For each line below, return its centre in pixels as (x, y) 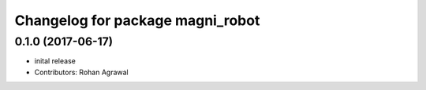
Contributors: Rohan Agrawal (82, 72)
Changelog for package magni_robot (137, 20)
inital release (55, 61)
